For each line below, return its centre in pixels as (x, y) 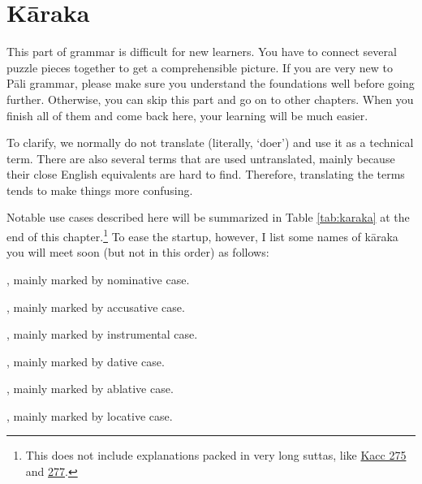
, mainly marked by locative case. (90, 415)
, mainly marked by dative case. (86, 361)
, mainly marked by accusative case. (96, 307)
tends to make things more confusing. (100, 190)
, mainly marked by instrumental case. (102, 334)
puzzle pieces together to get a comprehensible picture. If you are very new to (200, 67)
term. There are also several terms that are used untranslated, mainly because (201, 158)
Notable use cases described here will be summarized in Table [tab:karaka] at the (208, 217)
